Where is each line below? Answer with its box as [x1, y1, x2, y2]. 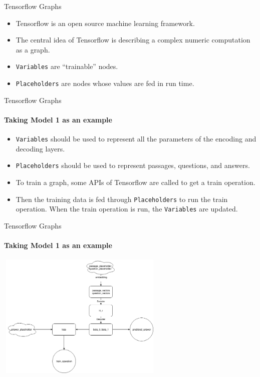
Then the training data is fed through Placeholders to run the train [16, 193, 228, 204]
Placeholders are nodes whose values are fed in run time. [16, 78, 194, 88]
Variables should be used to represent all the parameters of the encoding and [16, 133, 256, 144]
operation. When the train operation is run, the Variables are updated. [16, 203, 238, 214]
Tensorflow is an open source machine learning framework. [16, 17, 195, 28]
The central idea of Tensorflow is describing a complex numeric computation [16, 34, 250, 45]
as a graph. [16, 44, 50, 54]
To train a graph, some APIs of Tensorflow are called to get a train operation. [16, 176, 255, 187]
